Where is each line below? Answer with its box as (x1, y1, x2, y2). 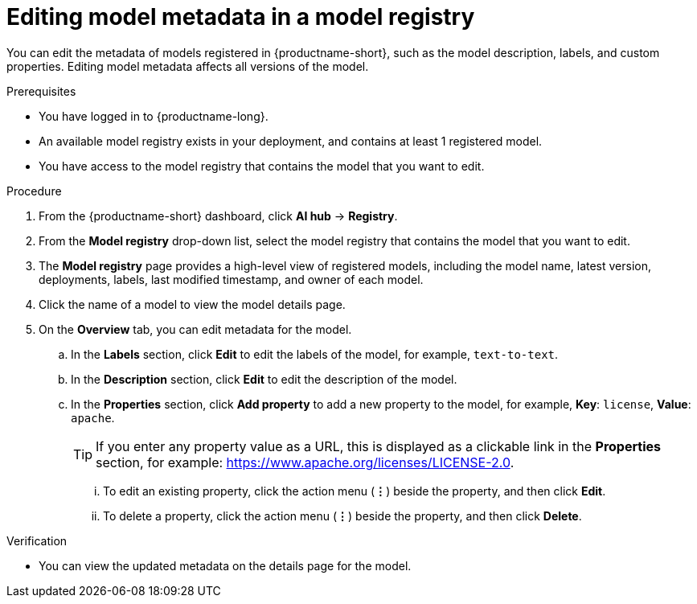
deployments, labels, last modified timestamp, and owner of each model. (39, 272, 424, 286)
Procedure (6, 183, 62, 198)
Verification (6, 533, 68, 548)
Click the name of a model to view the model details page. (39, 297, 346, 311)
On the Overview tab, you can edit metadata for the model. (39, 322, 352, 336)
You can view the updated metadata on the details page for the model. (39, 558, 412, 573)
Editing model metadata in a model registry (6, 3, 475, 31)
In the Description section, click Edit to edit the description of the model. (71, 372, 457, 386)
